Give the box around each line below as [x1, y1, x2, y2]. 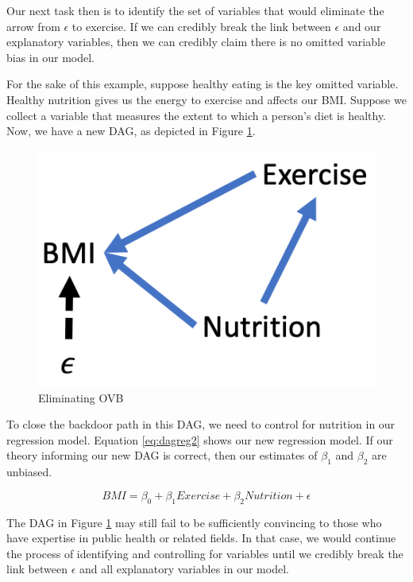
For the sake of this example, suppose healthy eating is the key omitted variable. [6, 76, 399, 92]
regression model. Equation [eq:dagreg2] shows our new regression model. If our [6, 431, 393, 448]
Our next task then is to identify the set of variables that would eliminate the [6, 2, 384, 18]
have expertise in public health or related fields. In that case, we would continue [6, 530, 396, 546]
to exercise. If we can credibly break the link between [71, 17, 331, 34]
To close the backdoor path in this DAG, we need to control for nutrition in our [6, 416, 396, 433]
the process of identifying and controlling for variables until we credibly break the [6, 545, 403, 561]
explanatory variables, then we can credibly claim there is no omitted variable [6, 33, 386, 50]
